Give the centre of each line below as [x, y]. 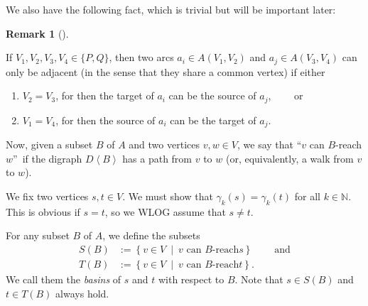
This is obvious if [43, 211]
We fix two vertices [47, 196]
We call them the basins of [64, 279]
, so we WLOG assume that [165, 211]
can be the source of [212, 95]
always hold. [82, 293]
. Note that [259, 279]
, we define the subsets [151, 235]
